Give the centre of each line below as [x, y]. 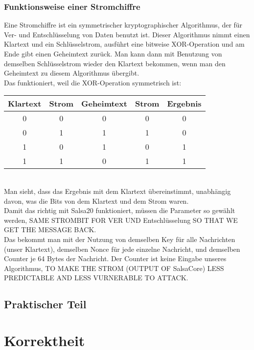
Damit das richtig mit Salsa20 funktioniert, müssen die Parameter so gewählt [120, 210]
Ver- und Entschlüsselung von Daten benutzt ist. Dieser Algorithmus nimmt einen [127, 34]
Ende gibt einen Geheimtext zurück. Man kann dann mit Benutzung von [113, 54]
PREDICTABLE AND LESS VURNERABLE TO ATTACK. [96, 278]
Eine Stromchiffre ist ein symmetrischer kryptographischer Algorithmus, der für [123, 25]
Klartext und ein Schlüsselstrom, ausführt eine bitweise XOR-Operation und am [124, 44]
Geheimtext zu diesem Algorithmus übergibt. [72, 73]
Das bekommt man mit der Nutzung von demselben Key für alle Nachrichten [120, 239]
